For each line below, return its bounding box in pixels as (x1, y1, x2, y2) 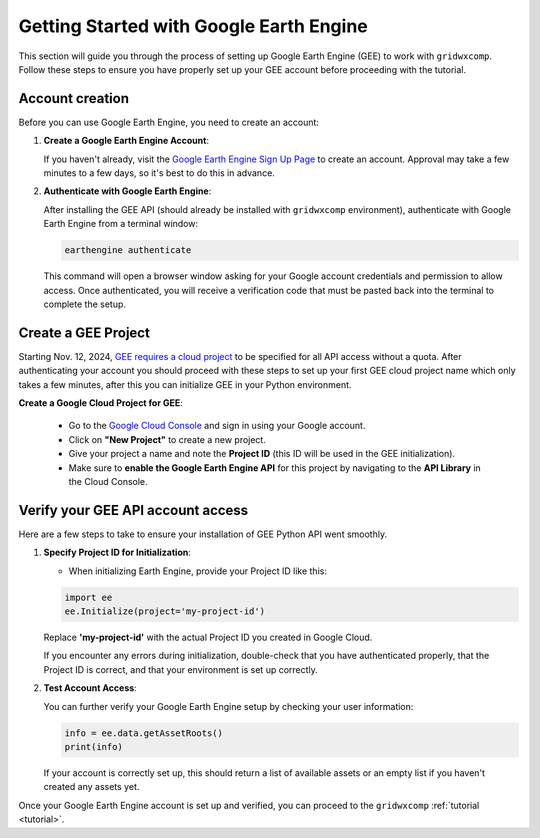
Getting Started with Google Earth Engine (18, 15, 369, 37)
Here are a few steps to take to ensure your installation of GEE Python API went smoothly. (18, 528, 388, 540)
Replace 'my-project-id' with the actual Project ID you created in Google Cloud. (43, 631, 373, 644)
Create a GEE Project (18, 324, 150, 341)
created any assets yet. (43, 781, 140, 793)
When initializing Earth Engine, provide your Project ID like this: (68, 565, 327, 577)
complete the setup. (43, 298, 127, 310)
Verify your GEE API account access (18, 501, 249, 519)
